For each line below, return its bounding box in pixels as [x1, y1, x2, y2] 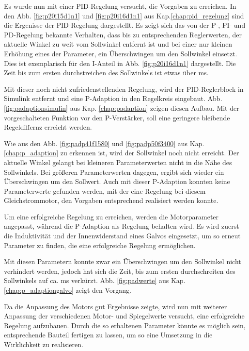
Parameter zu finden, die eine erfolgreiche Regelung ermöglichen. [4, 240, 196, 250]
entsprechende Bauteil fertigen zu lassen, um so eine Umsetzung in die [4, 330, 213, 340]
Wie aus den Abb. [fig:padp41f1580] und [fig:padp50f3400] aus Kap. [4, 138, 204, 148]
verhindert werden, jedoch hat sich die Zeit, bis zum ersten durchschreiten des [4, 266, 235, 276]
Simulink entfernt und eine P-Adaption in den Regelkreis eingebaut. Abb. [4, 93, 222, 103]
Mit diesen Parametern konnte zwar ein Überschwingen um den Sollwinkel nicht [4, 256, 241, 267]
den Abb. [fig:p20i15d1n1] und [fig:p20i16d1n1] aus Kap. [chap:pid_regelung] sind [4, 10, 244, 20]
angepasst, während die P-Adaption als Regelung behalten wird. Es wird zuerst [4, 221, 239, 231]
